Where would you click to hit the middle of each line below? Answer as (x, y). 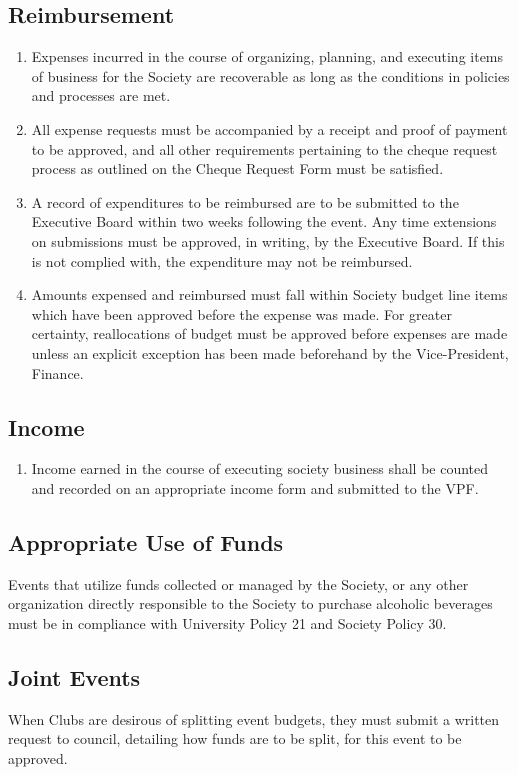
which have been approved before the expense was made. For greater (241, 313)
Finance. (57, 372)
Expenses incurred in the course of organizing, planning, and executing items (267, 56)
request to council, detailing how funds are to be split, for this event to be (235, 738)
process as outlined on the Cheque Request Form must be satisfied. (237, 168)
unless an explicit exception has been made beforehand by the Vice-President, (270, 352)
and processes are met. (101, 95)
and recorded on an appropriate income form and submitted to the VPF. (255, 487)
